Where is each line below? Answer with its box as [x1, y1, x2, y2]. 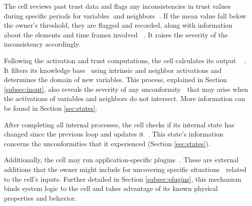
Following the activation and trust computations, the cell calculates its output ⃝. [4, 55, 247, 65]
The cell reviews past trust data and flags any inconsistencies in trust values [4, 1, 231, 11]
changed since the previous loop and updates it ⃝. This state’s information [4, 129, 224, 139]
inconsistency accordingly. [4, 39, 81, 49]
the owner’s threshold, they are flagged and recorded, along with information [4, 20, 233, 30]
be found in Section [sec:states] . [4, 103, 98, 113]
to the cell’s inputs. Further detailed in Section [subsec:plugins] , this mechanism [4, 173, 241, 184]
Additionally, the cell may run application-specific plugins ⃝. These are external [4, 154, 239, 165]
